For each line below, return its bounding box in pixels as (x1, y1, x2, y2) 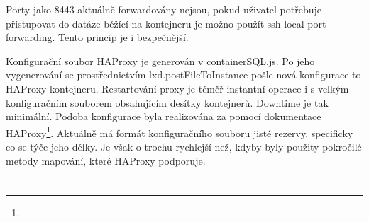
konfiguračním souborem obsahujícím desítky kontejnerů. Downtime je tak (6, 95, 329, 110)
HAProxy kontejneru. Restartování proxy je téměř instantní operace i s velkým (6, 81, 349, 95)
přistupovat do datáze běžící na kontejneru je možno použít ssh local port (6, 16, 326, 30)
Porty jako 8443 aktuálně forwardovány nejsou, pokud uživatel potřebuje (6, 2, 321, 16)
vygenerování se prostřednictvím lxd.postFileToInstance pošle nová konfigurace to (6, 67, 361, 82)
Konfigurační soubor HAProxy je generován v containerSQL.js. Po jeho (6, 53, 315, 68)
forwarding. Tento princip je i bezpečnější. (6, 30, 189, 45)
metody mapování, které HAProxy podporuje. (6, 153, 206, 168)
